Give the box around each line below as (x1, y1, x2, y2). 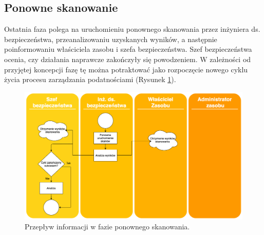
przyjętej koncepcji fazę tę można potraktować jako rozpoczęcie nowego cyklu (4, 64, 248, 74)
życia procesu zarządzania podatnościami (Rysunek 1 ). (4, 74, 176, 85)
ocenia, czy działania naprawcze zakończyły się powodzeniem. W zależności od (4, 53, 251, 64)
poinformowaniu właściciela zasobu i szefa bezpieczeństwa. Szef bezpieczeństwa (4, 44, 252, 54)
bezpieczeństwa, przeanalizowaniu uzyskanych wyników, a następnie (4, 33, 217, 44)
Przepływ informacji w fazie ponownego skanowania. (25, 221, 190, 232)
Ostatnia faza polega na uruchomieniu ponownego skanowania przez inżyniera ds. (4, 24, 260, 34)
